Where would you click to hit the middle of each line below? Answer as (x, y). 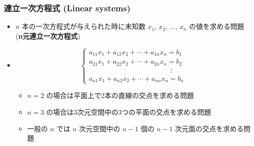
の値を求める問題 (216, 26)
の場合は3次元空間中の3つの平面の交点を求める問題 (129, 111)
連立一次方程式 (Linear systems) (67, 8)
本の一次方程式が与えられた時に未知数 (84, 26)
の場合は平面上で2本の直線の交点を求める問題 (120, 95)
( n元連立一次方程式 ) (48, 36)
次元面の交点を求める (209, 128)
